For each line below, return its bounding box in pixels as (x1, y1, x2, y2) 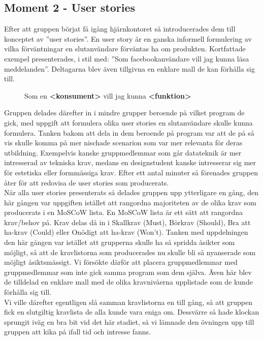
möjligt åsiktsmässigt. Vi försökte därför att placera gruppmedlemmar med (4, 257, 238, 267)
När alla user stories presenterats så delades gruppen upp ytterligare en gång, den (4, 187, 258, 198)
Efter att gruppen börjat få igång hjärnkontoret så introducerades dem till (4, 23, 236, 34)
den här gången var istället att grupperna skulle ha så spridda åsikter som (4, 237, 235, 248)
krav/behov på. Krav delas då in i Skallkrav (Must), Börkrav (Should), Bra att (4, 217, 251, 227)
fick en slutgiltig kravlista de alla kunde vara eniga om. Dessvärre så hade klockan (4, 306, 259, 317)
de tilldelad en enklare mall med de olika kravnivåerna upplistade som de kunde (4, 276, 253, 287)
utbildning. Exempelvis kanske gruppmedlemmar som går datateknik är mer (4, 147, 242, 158)
